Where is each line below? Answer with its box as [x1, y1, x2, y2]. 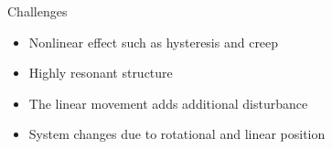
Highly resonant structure [28, 63, 173, 82]
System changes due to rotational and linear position [28, 124, 326, 144]
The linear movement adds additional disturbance [28, 93, 308, 112]
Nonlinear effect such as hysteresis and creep [28, 32, 279, 51]
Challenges [7, 2, 68, 20]
